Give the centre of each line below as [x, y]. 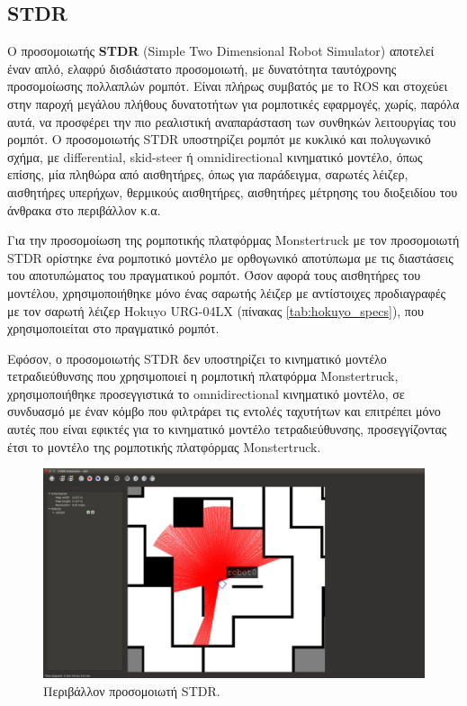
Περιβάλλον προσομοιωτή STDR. [132, 690]
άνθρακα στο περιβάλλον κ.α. [84, 209]
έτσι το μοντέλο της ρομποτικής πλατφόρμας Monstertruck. [164, 446]
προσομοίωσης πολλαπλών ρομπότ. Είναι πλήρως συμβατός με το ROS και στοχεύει [228, 86]
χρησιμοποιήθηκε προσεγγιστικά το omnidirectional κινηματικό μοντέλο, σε [206, 393]
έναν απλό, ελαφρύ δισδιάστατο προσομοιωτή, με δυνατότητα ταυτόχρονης [202, 68]
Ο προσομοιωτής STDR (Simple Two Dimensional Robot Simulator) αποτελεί [221, 51]
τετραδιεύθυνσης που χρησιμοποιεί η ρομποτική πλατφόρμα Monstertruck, [203, 376]
